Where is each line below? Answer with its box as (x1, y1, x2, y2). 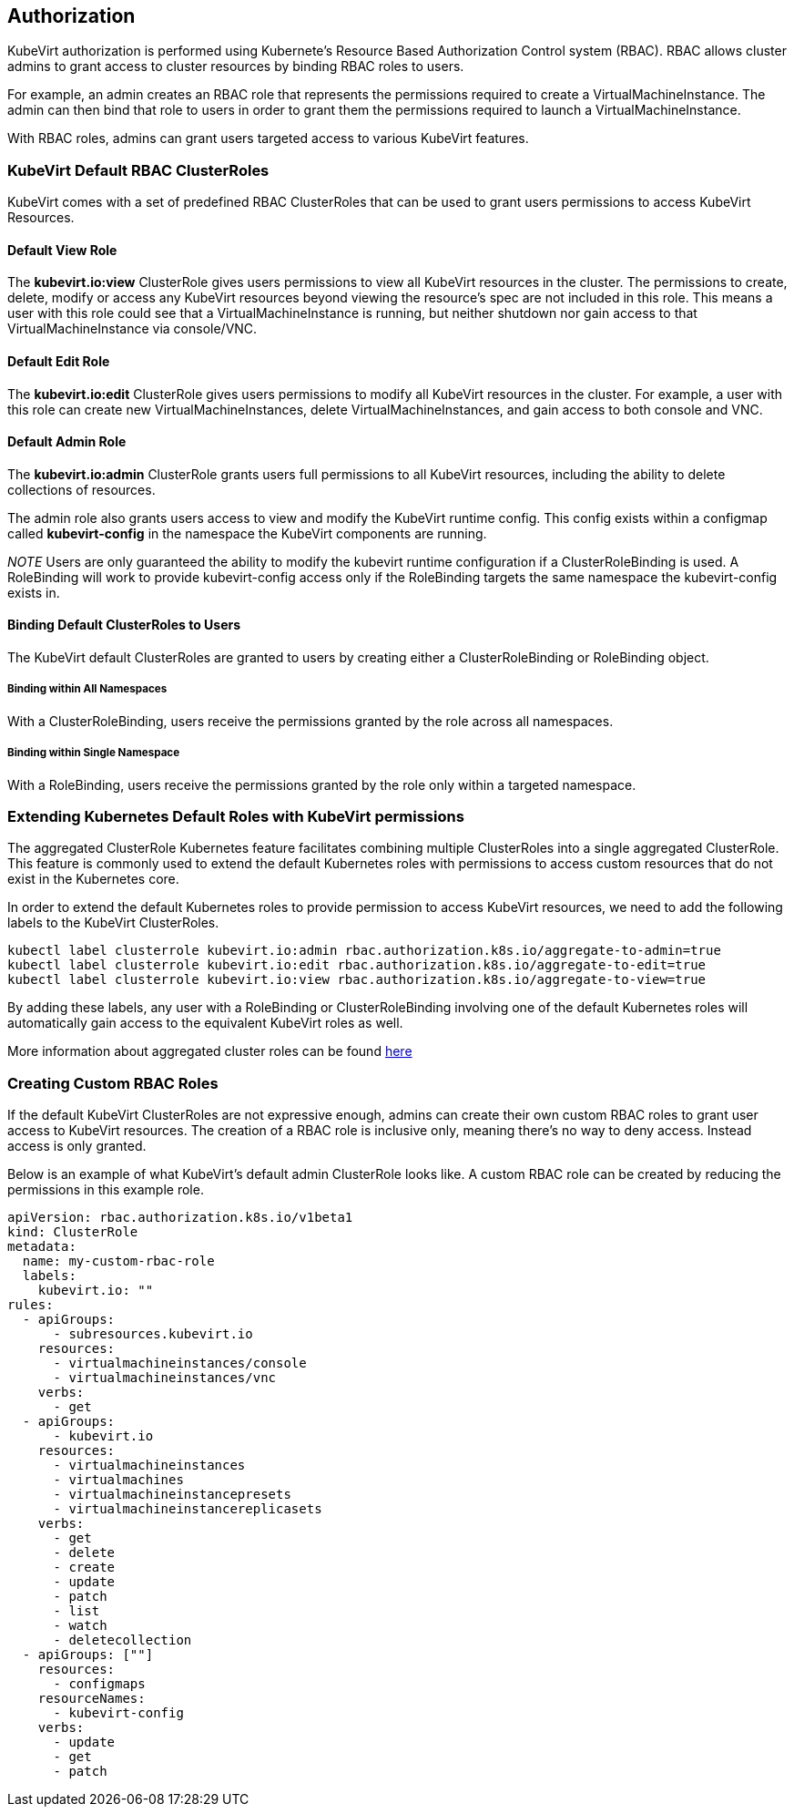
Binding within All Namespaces (7, 682, 168, 696)
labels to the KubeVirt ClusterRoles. (7, 915, 219, 931)
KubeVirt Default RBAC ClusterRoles (7, 160, 270, 179)
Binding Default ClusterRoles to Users (7, 617, 241, 633)
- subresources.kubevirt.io (53, 1327, 253, 1342)
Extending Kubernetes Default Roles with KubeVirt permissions (7, 806, 464, 825)
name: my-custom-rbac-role (22, 1254, 215, 1269)
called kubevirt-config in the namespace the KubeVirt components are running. (7, 525, 487, 541)
